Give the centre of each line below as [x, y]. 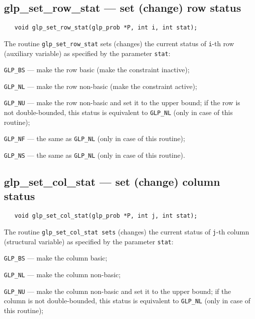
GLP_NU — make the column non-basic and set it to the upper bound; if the [117, 291]
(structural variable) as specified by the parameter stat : [89, 241]
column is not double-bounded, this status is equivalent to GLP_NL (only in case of [127, 301]
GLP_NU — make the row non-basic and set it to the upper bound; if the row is [122, 102]
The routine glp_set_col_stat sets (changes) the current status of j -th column [127, 231]
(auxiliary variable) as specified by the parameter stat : [87, 53]
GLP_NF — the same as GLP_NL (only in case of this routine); [95, 138]
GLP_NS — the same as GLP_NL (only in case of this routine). [95, 155]
